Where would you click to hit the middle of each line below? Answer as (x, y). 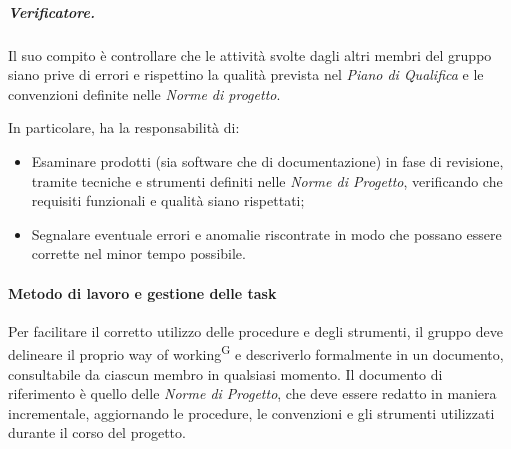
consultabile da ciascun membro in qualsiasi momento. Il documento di (225, 373)
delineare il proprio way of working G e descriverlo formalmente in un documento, (256, 352)
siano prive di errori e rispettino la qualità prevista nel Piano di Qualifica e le (246, 74)
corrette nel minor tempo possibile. (138, 253)
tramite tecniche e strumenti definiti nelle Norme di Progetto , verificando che (267, 180)
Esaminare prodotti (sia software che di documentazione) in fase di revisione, (267, 160)
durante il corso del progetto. (97, 432)
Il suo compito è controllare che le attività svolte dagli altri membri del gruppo (250, 54)
